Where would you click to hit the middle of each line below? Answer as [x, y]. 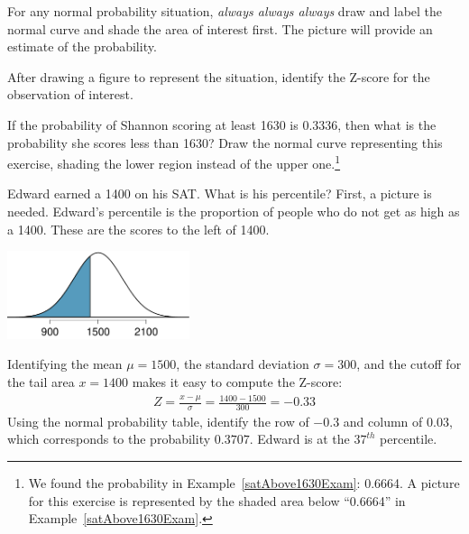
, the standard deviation [243, 364]
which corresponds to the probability [109, 439]
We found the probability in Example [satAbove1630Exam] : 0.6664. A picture [244, 483]
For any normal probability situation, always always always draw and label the [225, 11]
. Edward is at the [299, 439]
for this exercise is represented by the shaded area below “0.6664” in [217, 500]
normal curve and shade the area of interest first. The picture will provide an [220, 28]
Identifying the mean [65, 364]
